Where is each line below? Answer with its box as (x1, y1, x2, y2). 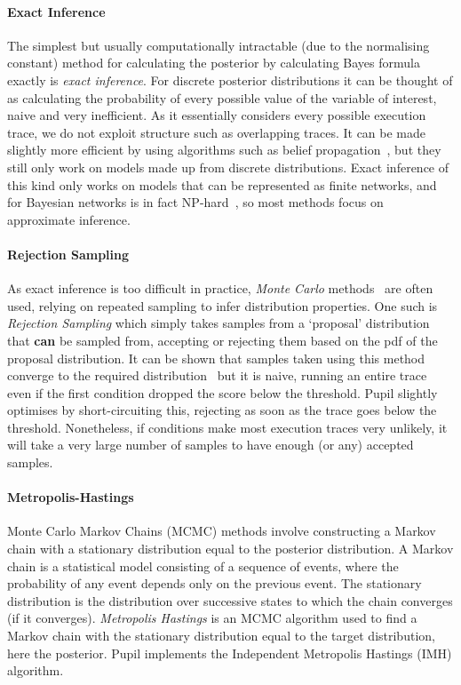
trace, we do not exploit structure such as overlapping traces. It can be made (7, 123, 426, 141)
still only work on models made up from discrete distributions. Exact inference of (7, 157, 449, 176)
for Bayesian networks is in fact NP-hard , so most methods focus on (7, 193, 384, 211)
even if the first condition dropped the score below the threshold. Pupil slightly (7, 383, 438, 402)
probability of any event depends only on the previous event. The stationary (7, 574, 422, 593)
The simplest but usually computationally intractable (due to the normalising (7, 36, 430, 54)
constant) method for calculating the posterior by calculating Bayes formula (7, 53, 420, 72)
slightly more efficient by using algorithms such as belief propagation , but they (7, 140, 441, 159)
